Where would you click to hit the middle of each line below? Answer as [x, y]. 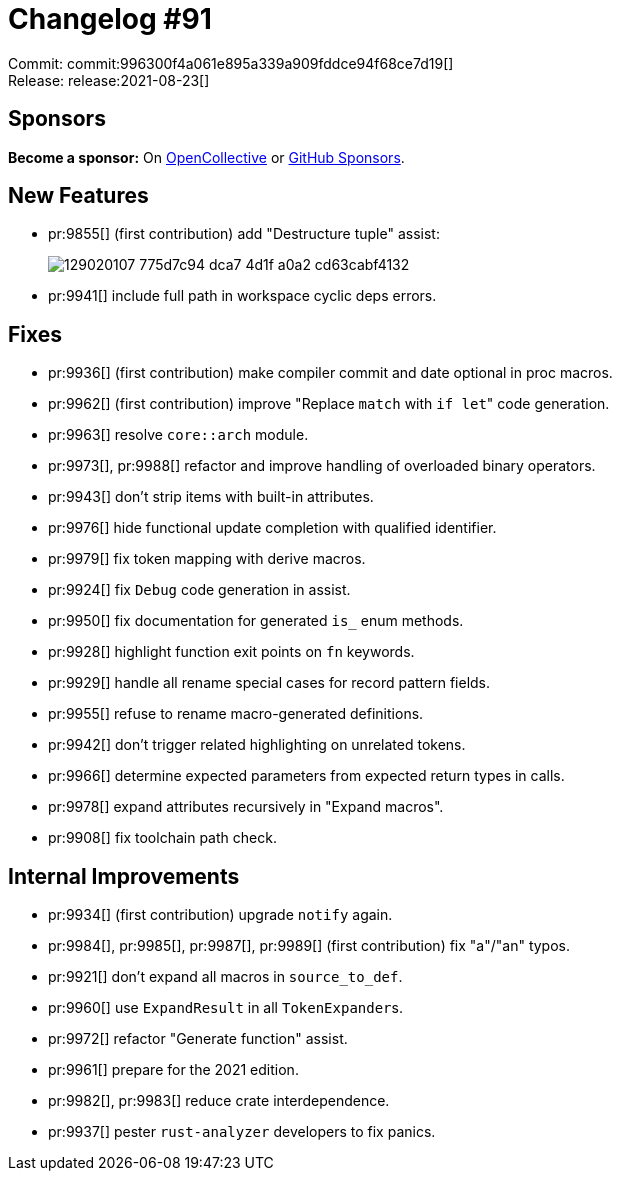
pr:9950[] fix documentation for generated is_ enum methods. [256, 621]
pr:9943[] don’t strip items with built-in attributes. [211, 497]
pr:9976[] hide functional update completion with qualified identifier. [272, 528]
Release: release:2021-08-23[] [109, 80]
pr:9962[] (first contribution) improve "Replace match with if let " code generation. [329, 404]
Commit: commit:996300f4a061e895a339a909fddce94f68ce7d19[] [231, 63]
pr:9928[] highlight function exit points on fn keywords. [231, 652]
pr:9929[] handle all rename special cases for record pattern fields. [269, 683]
